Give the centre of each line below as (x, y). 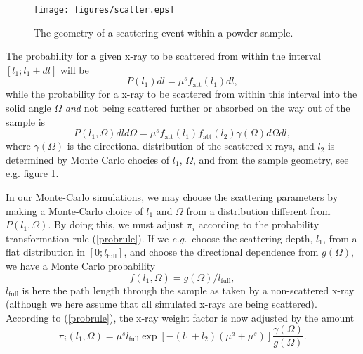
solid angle (28, 108)
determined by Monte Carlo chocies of (88, 159)
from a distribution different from (258, 210)
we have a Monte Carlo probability (81, 265)
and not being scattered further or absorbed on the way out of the (207, 108)
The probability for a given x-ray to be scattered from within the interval (164, 56)
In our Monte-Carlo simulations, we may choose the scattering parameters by (172, 197)
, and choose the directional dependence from (221, 252)
